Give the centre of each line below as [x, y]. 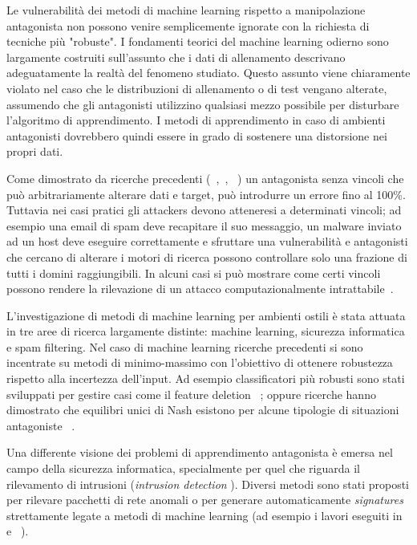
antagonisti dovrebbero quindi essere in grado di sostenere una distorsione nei [197, 135]
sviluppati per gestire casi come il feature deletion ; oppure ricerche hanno [191, 394]
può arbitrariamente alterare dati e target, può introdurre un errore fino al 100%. [206, 194]
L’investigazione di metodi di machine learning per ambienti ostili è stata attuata [206, 315]
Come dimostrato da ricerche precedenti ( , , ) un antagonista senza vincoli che [205, 178]
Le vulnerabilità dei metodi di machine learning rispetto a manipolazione [186, 10]
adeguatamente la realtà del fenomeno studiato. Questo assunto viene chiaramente [208, 73]
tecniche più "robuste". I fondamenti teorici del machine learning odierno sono [198, 41]
